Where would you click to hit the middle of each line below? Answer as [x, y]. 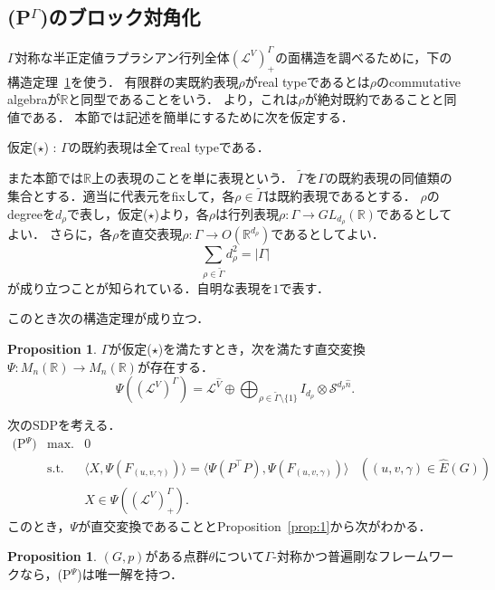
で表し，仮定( [108, 213]
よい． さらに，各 [60, 234]
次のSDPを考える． [64, 425]
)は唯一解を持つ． [130, 574]
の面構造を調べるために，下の [363, 57]
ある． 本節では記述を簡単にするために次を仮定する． [193, 116]
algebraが [34, 99]
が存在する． [175, 366]
